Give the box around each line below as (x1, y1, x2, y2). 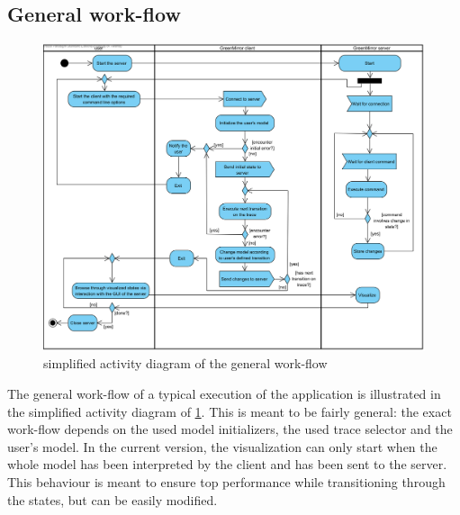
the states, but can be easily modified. (7, 490, 218, 509)
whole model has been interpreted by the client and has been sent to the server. (7, 455, 447, 474)
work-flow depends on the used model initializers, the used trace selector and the (7, 420, 453, 438)
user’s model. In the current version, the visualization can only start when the (7, 437, 437, 456)
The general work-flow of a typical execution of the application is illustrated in (7, 384, 441, 402)
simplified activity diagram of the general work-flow (43, 354, 328, 373)
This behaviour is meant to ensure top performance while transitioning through (7, 472, 446, 491)
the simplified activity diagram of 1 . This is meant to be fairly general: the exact (7, 402, 452, 420)
